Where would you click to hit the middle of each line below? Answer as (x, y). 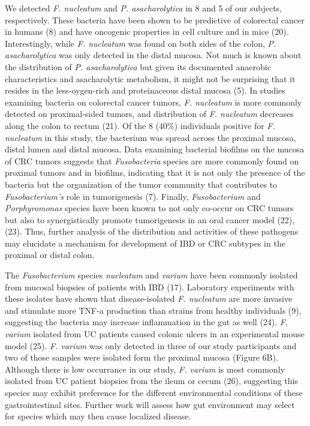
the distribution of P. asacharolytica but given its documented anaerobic (138, 66)
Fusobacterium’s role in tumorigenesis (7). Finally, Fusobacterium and (133, 196)
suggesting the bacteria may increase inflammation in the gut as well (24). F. (147, 322)
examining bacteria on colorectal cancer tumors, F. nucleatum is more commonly (154, 102)
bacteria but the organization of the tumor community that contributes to (141, 184)
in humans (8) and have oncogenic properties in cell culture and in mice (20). (147, 31)
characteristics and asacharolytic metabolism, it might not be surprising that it (150, 78)
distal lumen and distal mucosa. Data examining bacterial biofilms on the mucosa (155, 149)
